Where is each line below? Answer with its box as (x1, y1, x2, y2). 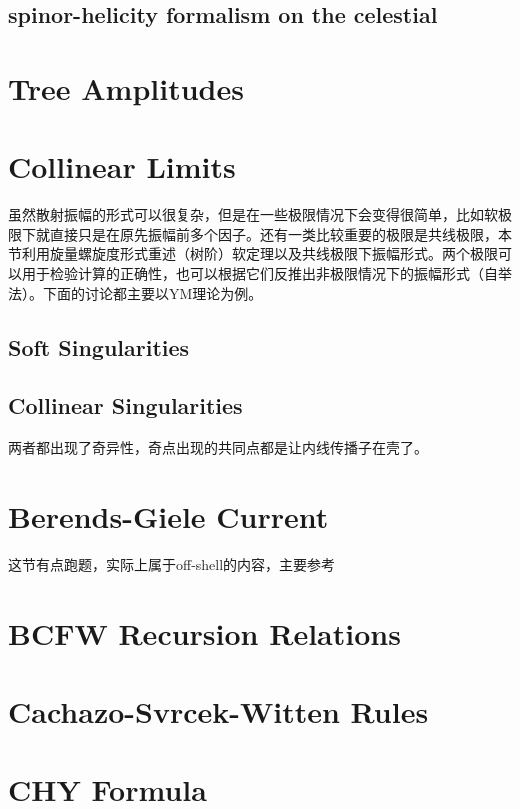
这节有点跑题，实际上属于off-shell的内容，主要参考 (8, 553, 336, 574)
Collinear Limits (8, 146, 236, 187)
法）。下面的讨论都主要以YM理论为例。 (8, 282, 263, 303)
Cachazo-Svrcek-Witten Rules (8, 691, 429, 732)
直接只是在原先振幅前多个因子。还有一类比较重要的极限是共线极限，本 (49, 223, 512, 244)
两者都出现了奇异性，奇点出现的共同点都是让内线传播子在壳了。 (8, 437, 428, 458)
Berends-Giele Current (8, 496, 329, 537)
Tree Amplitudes (8, 67, 244, 108)
